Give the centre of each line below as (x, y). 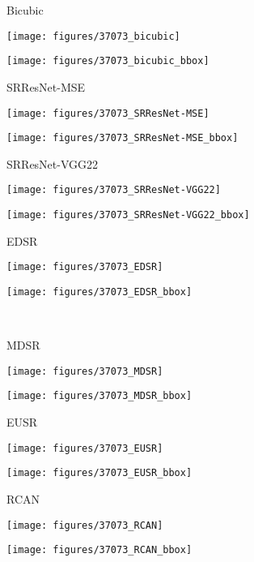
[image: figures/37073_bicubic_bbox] (108, 61)
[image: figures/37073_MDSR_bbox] (99, 396)
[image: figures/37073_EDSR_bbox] (99, 292)
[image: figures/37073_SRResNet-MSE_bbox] (123, 138)
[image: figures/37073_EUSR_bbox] (99, 473)
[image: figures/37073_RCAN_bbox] (99, 550)
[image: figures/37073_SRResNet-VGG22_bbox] (128, 215)
